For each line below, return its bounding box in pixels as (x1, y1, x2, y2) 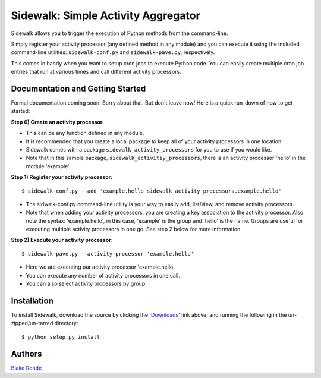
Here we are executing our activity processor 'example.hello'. (26, 263, 176, 270)
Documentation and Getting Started (11, 83, 146, 93)
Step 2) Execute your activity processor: (11, 237, 113, 244)
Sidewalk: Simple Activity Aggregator (11, 9, 200, 22)
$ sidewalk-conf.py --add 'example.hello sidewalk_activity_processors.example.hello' (21, 187, 282, 194)
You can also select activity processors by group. (26, 280, 147, 288)
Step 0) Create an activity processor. (11, 118, 104, 125)
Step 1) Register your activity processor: (11, 174, 113, 181)
